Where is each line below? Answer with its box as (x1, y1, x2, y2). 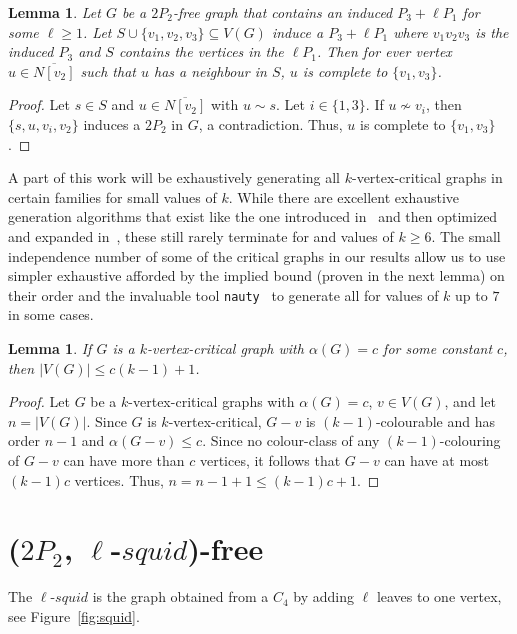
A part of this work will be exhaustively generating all (8, 167, 341, 188)
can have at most (384, 449, 490, 470)
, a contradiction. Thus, (198, 113, 343, 134)
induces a (83, 113, 141, 134)
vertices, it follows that (199, 449, 341, 470)
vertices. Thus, (74, 469, 164, 490)
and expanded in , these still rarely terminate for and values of (8, 225, 394, 246)
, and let (444, 391, 496, 412)
